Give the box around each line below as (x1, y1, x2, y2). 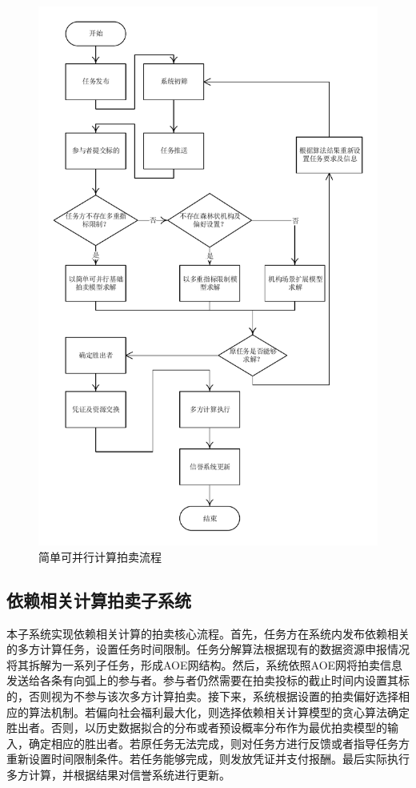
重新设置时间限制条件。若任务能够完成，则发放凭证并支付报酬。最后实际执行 (6, 750, 410, 767)
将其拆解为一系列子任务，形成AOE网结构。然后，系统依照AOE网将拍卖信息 (6, 656, 403, 673)
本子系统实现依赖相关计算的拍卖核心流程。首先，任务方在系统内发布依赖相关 (6, 625, 410, 641)
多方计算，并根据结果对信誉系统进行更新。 (6, 766, 230, 782)
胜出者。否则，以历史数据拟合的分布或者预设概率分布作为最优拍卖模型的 (6, 719, 387, 736)
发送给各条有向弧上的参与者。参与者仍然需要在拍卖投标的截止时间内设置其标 (6, 672, 410, 689)
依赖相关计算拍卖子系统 (6, 587, 191, 612)
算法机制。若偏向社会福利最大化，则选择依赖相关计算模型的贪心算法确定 (28, 703, 410, 720)
